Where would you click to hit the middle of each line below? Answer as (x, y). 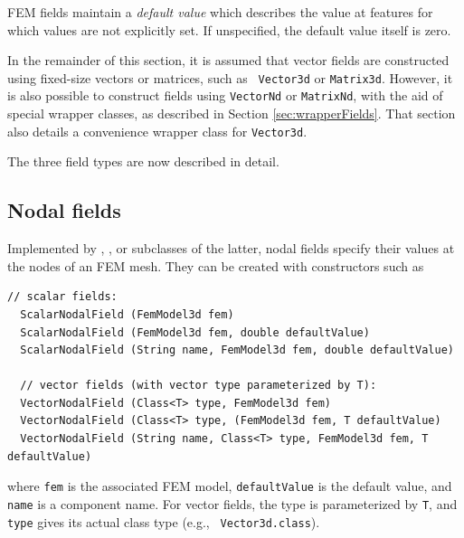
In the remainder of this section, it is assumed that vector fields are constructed (228, 60)
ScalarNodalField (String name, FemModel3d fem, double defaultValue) (237, 350)
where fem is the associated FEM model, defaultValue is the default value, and (230, 486)
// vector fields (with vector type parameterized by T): (199, 386)
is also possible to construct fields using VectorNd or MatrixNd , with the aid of (225, 95)
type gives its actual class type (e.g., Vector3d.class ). (164, 521)
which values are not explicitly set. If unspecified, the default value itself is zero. (229, 29)
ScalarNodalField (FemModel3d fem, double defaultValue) (195, 332)
